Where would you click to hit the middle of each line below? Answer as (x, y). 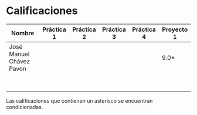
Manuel (19, 54)
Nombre (23, 33)
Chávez (20, 61)
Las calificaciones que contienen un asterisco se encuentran (79, 100)
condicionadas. (25, 107)
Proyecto (175, 29)
